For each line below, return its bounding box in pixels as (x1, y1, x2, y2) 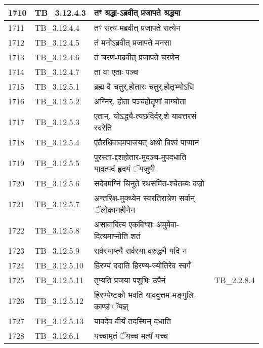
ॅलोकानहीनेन (94, 204, 136, 215)
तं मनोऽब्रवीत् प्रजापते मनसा (94, 36, 171, 48)
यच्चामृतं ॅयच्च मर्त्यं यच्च (94, 330, 168, 341)
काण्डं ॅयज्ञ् (94, 300, 128, 312)
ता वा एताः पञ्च (94, 66, 139, 78)
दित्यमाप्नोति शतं (94, 230, 141, 242)
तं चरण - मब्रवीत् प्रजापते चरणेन (94, 51, 180, 63)
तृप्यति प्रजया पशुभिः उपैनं (94, 274, 166, 286)
